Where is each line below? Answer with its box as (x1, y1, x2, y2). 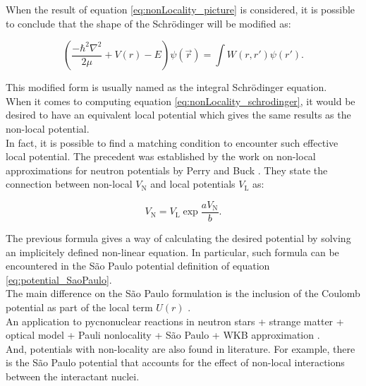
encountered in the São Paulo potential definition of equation (6, 258, 270, 273)
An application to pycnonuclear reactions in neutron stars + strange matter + (6, 313, 344, 328)
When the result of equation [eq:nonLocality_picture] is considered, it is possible (6, 2, 355, 16)
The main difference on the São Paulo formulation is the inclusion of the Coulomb (6, 286, 360, 301)
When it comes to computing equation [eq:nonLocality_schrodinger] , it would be (6, 93, 355, 108)
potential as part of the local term (6, 299, 153, 314)
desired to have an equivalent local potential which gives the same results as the (6, 107, 351, 122)
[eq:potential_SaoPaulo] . (6, 272, 112, 287)
